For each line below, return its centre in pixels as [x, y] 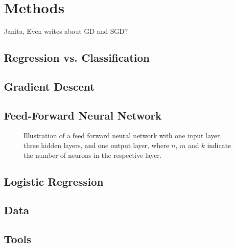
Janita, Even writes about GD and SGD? [66, 31]
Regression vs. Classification [77, 58]
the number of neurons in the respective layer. [93, 155]
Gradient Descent [49, 86]
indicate [219, 145]
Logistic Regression [54, 181]
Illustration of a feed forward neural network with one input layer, [123, 136]
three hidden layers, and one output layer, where [96, 145]
